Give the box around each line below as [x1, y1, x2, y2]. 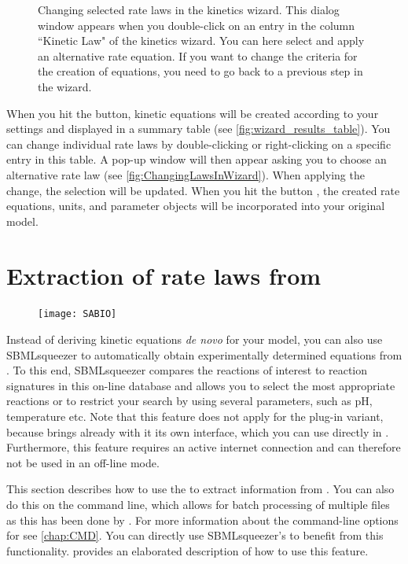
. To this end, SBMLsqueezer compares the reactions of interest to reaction [6, 362, 368, 378]
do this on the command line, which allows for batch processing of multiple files [6, 496, 390, 513]
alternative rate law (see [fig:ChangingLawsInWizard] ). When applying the [6, 166, 365, 182]
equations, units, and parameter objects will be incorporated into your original [6, 197, 385, 214]
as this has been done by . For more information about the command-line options [6, 511, 399, 528]
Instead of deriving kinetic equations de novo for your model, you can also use [6, 331, 383, 348]
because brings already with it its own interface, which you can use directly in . [6, 423, 389, 440]
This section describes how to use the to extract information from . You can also [6, 481, 395, 497]
